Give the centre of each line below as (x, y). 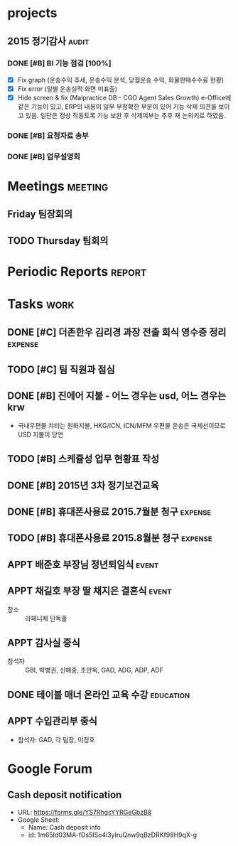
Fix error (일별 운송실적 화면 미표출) (67, 89)
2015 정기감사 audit (48, 41)
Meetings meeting (58, 187)
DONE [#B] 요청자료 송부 (48, 135)
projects (33, 13)
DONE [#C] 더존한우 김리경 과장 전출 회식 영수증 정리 (117, 332)
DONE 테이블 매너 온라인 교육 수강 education (99, 695)
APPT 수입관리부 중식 (53, 721)
